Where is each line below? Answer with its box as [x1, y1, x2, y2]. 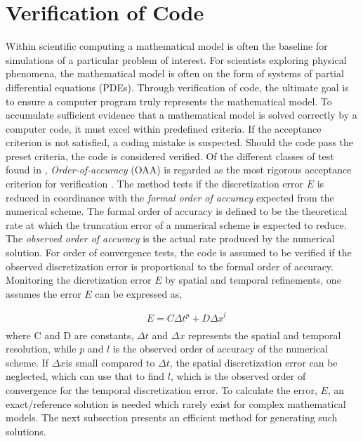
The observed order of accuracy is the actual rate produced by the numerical [6, 231, 335, 246]
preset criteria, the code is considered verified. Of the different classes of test [6, 148, 334, 163]
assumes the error [6, 286, 81, 301]
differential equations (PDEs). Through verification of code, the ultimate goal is [6, 79, 349, 94]
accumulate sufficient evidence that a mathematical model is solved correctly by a [6, 107, 357, 122]
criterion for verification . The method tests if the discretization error [6, 176, 304, 191]
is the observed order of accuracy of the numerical [112, 341, 328, 356]
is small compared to [65, 355, 155, 369]
